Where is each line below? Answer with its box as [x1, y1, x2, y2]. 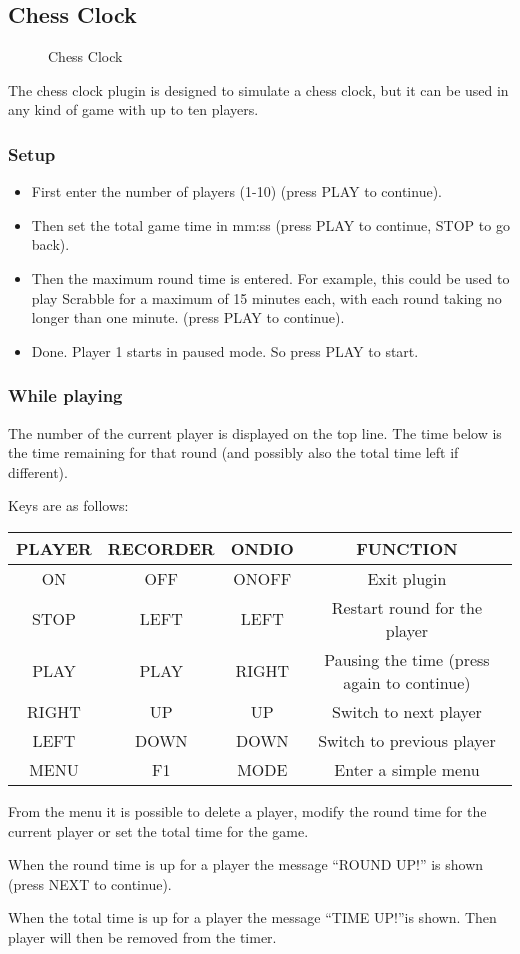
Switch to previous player [318, 728, 496, 752]
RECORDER [107, 536, 215, 560]
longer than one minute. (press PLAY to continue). [31, 307, 345, 328]
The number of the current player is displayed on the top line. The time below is [8, 422, 502, 443]
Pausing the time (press [324, 647, 490, 671]
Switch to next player [332, 699, 482, 723]
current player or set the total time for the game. [8, 820, 309, 841]
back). [31, 234, 70, 255]
